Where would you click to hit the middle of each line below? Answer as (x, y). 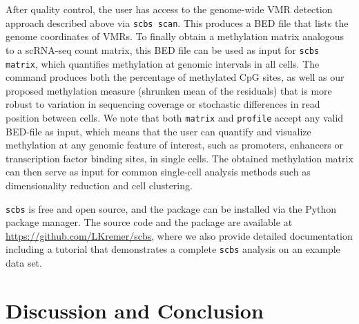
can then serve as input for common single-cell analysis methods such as (158, 172)
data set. (24, 263)
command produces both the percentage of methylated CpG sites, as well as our (175, 77)
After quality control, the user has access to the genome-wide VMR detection (169, 9)
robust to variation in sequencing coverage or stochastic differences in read (163, 104)
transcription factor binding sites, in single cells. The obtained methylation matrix (179, 158)
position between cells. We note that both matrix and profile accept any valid (175, 117)
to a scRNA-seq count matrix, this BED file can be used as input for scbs (163, 49)
